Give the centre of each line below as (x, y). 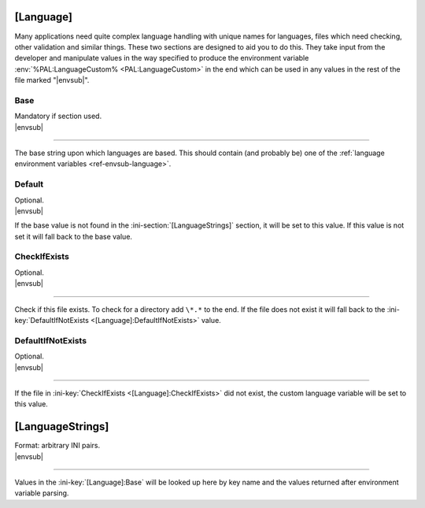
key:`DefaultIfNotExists (52, 321)
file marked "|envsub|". (52, 80)
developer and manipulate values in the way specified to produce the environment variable (162, 58)
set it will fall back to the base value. (74, 236)
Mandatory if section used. (58, 116)
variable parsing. (42, 493)
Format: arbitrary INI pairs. (57, 446)
